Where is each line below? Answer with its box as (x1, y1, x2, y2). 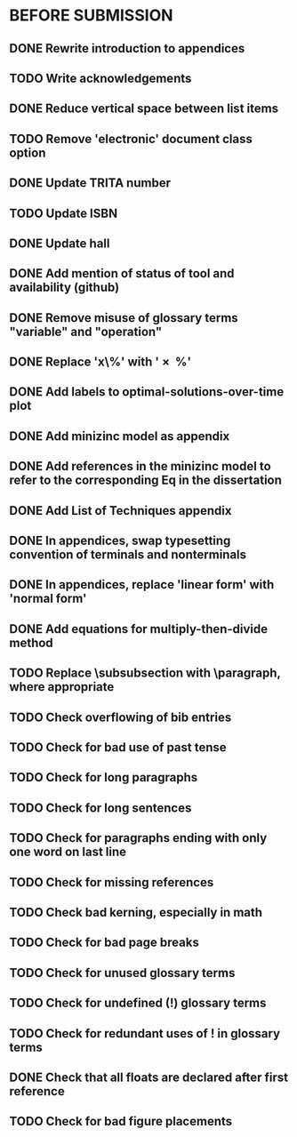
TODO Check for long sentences (9, 800, 192, 815)
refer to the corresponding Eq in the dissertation (9, 473, 283, 488)
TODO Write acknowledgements (9, 70, 192, 85)
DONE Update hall (9, 236, 110, 251)
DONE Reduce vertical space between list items (9, 101, 278, 116)
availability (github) (9, 280, 120, 295)
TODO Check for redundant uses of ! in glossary (9, 1026, 281, 1041)
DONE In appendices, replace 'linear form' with (9, 577, 275, 592)
